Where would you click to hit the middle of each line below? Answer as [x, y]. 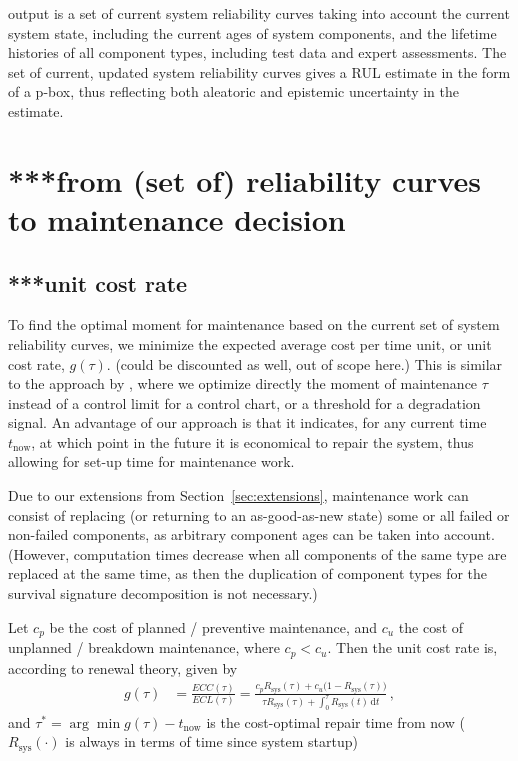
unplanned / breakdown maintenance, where [144, 647]
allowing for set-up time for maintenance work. [151, 461]
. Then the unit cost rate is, [412, 647]
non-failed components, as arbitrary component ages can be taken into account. [251, 534]
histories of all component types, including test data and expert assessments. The [257, 52]
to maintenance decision [177, 218]
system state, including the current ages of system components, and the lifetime [252, 32]
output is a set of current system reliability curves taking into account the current [259, 13]
